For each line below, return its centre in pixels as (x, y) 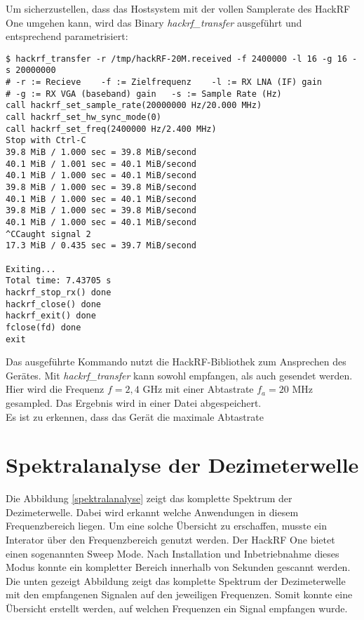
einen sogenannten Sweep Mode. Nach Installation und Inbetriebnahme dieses (173, 553)
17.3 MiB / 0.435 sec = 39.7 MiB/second (101, 246)
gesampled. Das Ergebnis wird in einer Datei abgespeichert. (134, 402)
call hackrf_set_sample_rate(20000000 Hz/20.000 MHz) (134, 106)
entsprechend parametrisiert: (67, 36)
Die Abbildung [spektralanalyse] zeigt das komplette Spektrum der (149, 498)
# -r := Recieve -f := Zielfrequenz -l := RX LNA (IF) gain (164, 82)
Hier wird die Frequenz (55, 389)
